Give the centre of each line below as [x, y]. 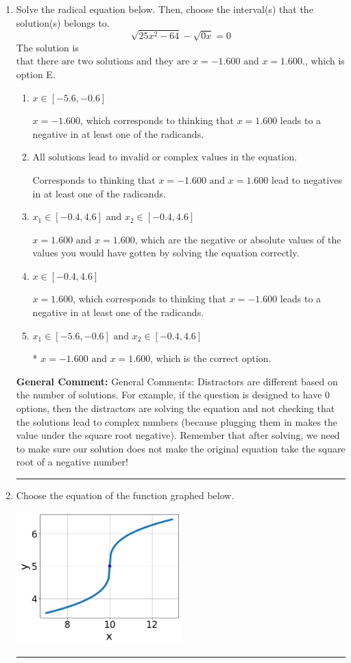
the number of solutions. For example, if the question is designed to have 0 [173, 395]
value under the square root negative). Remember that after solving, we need [178, 435]
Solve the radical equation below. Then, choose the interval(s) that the [165, 9]
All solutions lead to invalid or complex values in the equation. [165, 158]
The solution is [47, 47]
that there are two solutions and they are [103, 62]
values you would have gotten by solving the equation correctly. [166, 253]
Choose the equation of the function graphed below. [125, 495]
